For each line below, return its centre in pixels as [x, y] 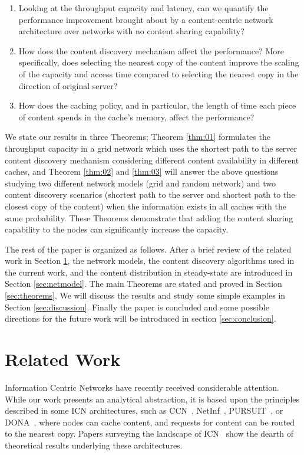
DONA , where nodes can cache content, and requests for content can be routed [150, 422]
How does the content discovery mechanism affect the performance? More [151, 50]
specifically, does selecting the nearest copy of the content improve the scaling [159, 62]
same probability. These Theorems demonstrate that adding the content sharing [149, 217]
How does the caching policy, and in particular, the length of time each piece [157, 105]
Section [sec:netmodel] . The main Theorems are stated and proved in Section [143, 284]
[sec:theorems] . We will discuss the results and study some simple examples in [145, 295]
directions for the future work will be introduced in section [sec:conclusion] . [141, 318]
